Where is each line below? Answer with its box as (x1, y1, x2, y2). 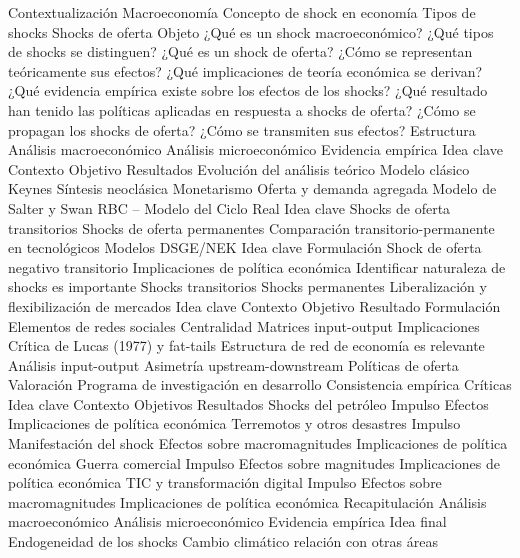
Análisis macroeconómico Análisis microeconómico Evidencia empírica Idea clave (8, 139, 503, 160)
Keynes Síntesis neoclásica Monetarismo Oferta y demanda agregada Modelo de (8, 178, 497, 199)
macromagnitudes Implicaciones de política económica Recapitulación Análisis (8, 491, 487, 512)
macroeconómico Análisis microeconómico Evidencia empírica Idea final (8, 511, 447, 532)
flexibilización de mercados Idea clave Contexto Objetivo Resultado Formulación (8, 295, 501, 316)
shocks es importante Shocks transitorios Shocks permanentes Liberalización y (8, 276, 487, 297)
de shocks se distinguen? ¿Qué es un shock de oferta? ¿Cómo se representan (8, 41, 473, 62)
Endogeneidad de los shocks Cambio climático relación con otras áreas (8, 531, 438, 552)
